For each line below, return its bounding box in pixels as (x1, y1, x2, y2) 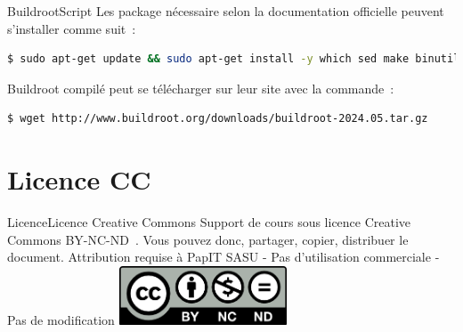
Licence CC (7, 161, 151, 198)
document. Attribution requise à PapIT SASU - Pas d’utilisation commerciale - (7, 247, 440, 266)
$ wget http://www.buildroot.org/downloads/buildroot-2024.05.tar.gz (7, 112, 428, 126)
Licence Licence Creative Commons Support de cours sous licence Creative (7, 213, 411, 231)
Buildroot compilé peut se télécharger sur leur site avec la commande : (7, 78, 394, 97)
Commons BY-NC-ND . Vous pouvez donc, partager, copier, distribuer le (7, 230, 409, 248)
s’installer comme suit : (7, 19, 136, 37)
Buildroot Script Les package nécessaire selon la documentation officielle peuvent (7, 2, 444, 20)
